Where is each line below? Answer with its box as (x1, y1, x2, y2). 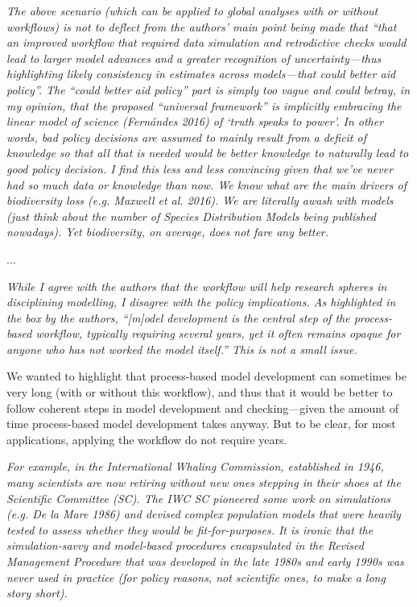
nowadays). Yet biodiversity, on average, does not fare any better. (6, 223, 329, 240)
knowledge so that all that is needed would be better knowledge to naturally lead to (6, 144, 409, 161)
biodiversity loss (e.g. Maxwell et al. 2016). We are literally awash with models (6, 192, 394, 209)
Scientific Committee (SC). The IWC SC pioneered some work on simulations (6, 489, 391, 506)
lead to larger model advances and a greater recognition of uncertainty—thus (6, 49, 382, 66)
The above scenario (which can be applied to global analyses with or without (6, 2, 378, 19)
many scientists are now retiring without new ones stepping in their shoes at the (6, 474, 401, 491)
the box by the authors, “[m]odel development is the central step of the (6, 309, 350, 326)
